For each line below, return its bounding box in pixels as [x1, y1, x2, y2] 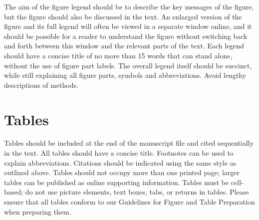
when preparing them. [4, 206, 71, 217]
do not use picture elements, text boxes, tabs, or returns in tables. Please [25, 187, 249, 197]
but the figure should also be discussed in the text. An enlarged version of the [4, 11, 242, 21]
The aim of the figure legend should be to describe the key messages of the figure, [4, 1, 254, 11]
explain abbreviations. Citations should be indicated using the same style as [4, 157, 237, 168]
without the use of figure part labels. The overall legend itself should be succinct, [4, 60, 252, 70]
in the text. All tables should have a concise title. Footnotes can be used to [4, 148, 234, 158]
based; [4, 187, 23, 197]
